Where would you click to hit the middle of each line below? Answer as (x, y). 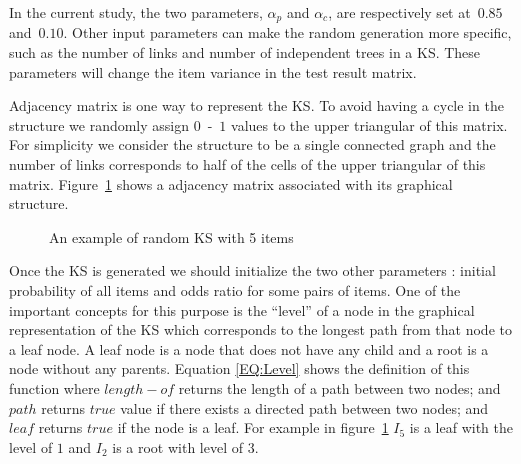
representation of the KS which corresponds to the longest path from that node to (260, 329)
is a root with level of (178, 446)
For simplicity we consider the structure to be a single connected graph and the (252, 144)
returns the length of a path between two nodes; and (339, 387)
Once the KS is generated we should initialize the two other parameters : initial (252, 270)
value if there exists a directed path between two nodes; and (304, 407)
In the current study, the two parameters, (136, 12)
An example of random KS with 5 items (171, 236)
